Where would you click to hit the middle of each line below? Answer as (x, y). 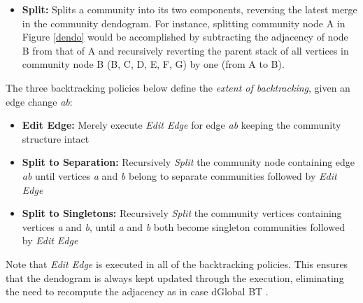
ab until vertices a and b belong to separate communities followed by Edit (179, 175)
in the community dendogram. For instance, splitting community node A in (184, 23)
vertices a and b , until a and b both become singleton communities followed (183, 226)
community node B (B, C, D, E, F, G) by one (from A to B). (153, 64)
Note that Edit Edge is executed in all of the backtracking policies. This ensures (177, 263)
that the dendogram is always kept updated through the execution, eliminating (175, 277)
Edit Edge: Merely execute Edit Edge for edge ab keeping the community (181, 125)
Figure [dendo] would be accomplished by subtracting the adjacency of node (185, 37)
